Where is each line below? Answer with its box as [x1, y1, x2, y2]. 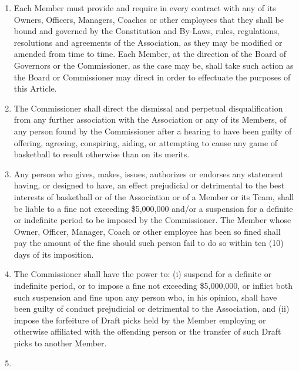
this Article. [14, 82, 57, 95]
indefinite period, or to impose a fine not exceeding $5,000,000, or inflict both [14, 279, 293, 292]
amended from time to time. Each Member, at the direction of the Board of [14, 48, 287, 60]
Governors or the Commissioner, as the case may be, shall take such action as [14, 59, 294, 71]
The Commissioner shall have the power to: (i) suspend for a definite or [14, 268, 272, 280]
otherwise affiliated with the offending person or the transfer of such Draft [14, 325, 281, 338]
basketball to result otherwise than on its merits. [14, 148, 190, 160]
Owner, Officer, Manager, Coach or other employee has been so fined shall [14, 225, 281, 237]
